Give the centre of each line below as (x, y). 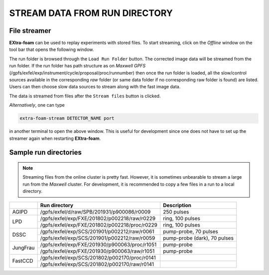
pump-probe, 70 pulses (191, 231)
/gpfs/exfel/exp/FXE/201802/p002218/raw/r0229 (98, 218)
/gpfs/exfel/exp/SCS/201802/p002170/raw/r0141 (97, 264)
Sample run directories (45, 152)
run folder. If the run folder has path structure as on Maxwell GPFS (77, 66)
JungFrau (23, 248)
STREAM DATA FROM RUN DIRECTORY (91, 13)
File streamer (30, 31)
